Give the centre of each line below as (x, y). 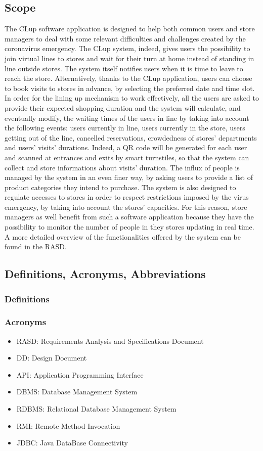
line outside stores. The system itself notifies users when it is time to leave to (124, 68)
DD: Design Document (52, 358)
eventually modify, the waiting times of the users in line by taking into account (127, 118)
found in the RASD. (36, 246)
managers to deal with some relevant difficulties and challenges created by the (125, 38)
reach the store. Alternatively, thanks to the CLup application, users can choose (128, 78)
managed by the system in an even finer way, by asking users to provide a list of (129, 177)
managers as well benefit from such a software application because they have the (129, 217)
